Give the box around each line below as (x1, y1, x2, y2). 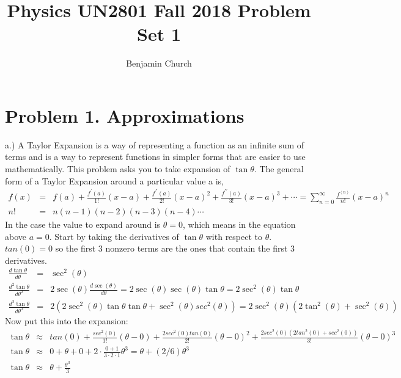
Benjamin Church (126, 57, 192, 70)
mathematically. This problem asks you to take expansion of (5, 162, 230, 175)
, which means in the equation (183, 218, 296, 231)
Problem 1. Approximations (5, 103, 245, 128)
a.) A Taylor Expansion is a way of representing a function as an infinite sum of (5, 138, 304, 151)
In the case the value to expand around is (5, 218, 161, 231)
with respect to (205, 230, 263, 242)
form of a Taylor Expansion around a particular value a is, (5, 174, 224, 187)
